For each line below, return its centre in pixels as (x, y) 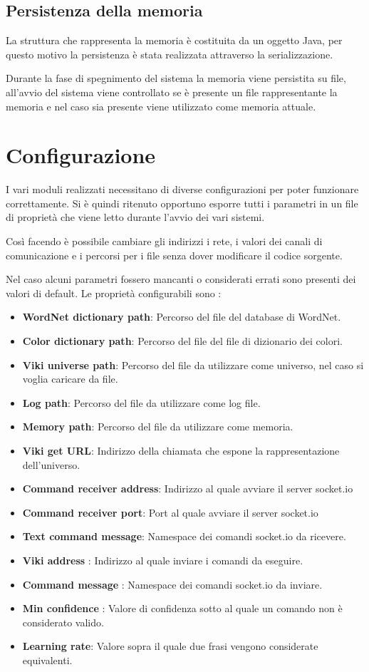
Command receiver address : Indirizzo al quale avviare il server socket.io (188, 489)
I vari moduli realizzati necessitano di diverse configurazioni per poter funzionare (182, 189)
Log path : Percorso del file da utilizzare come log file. (141, 402)
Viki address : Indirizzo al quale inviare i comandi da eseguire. (163, 560)
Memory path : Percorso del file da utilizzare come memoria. (158, 427)
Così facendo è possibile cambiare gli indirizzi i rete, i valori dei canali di (164, 241)
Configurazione (81, 155)
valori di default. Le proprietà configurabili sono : (114, 293)
